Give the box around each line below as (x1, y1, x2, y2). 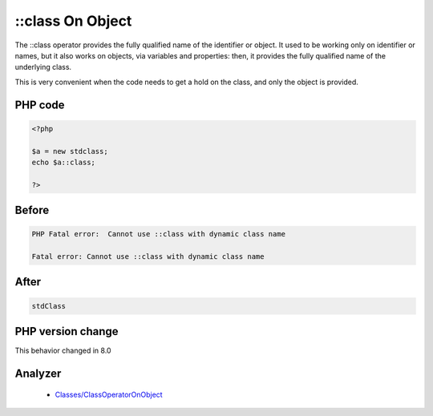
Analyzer (14, 366, 62, 380)
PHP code (14, 98, 65, 111)
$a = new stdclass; (31, 147, 108, 155)
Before (14, 204, 50, 217)
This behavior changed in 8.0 (14, 345, 111, 356)
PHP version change (14, 325, 119, 338)
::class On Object (14, 12, 132, 30)
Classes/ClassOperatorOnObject (55, 390, 164, 399)
